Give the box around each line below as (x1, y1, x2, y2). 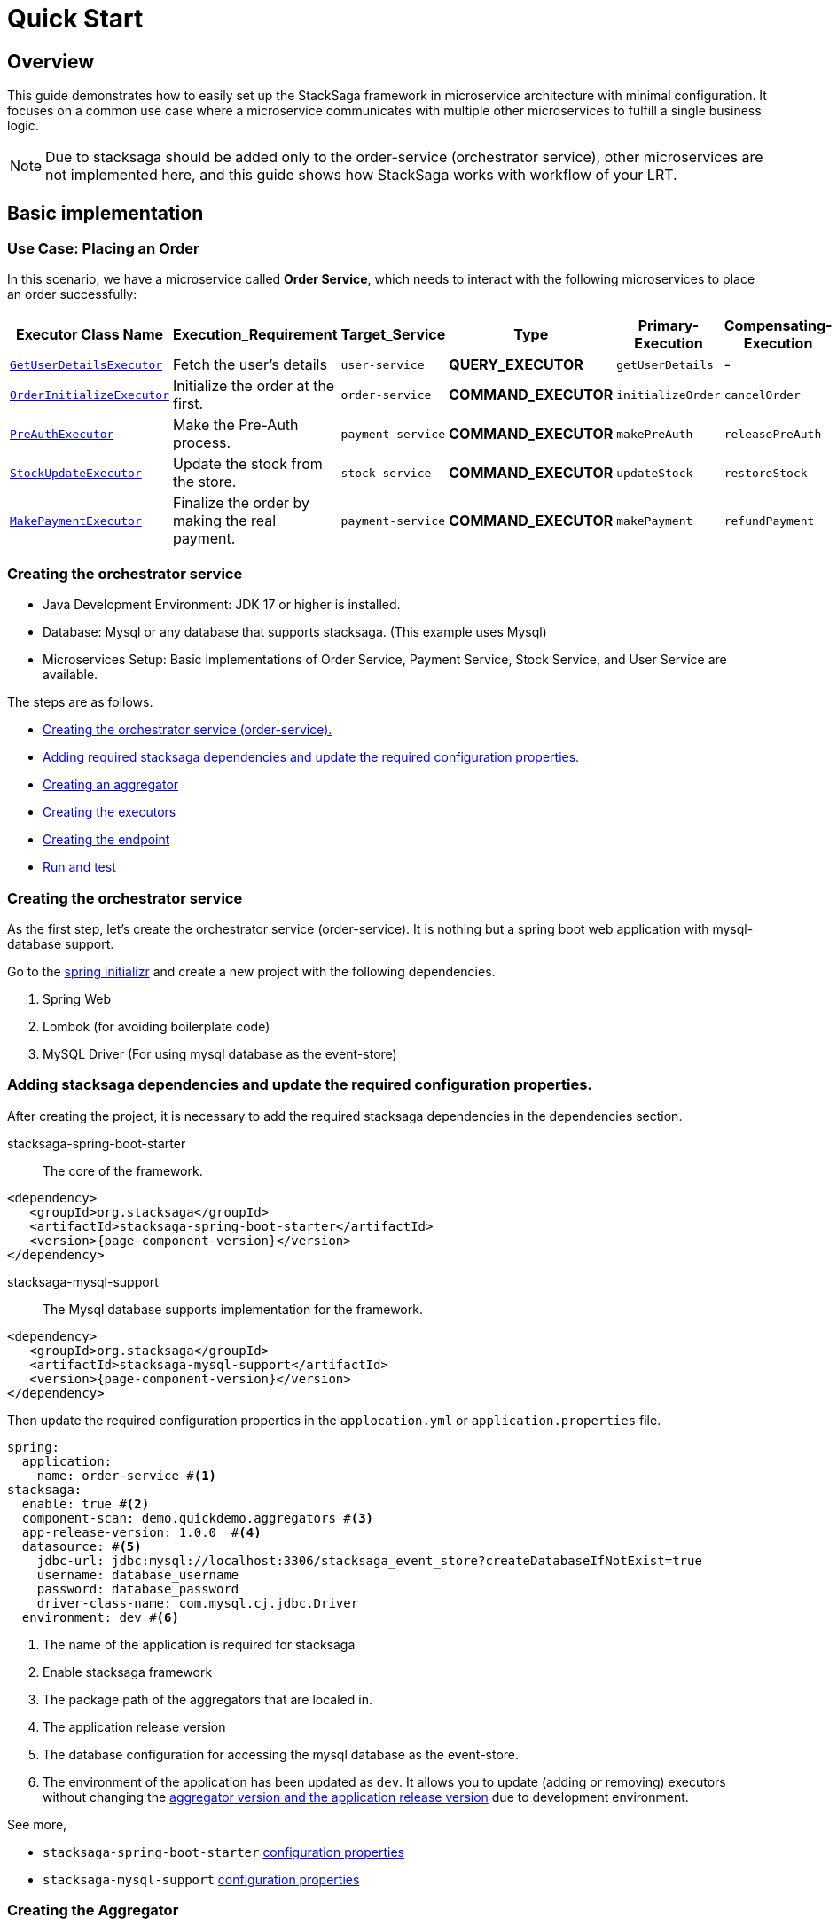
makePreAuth (616, 427, 693, 441)
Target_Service (340, 325, 446, 344)
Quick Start (7, 4, 144, 34)
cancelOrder (724, 388, 801, 402)
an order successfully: (7, 286, 137, 302)
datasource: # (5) (21, 1538, 142, 1554)
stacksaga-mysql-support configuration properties (43, 1871, 360, 1887)
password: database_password (36, 1581, 239, 1596)
